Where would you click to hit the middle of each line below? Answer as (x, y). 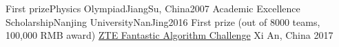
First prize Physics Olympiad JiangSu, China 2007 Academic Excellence (153, 8)
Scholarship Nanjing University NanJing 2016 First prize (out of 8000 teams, (163, 21)
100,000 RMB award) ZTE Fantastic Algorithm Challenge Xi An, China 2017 (169, 35)
